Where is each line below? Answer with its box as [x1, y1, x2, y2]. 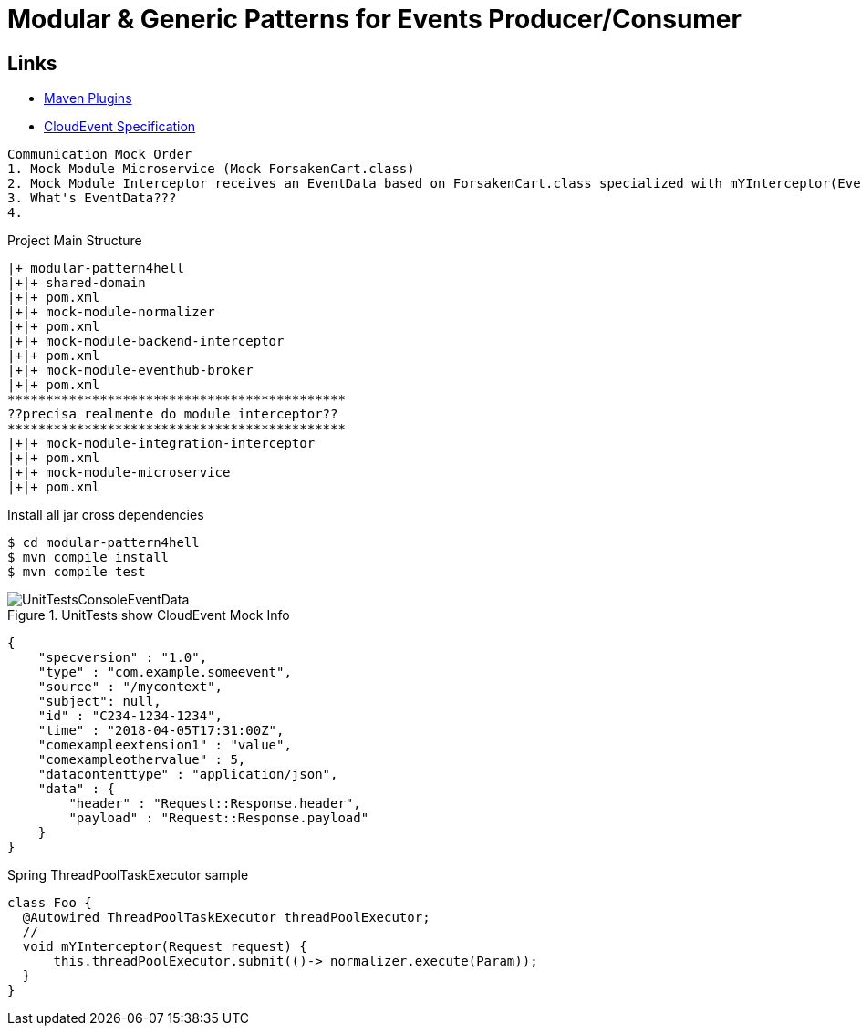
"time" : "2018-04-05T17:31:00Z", [37, 723, 285, 739]
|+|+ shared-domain [7, 275, 146, 291]
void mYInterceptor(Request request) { [22, 939, 307, 955]
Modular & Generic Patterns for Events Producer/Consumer [7, 4, 742, 35]
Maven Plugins [44, 90, 132, 107]
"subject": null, [37, 694, 161, 709]
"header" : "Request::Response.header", [68, 796, 361, 811]
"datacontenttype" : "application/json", [37, 767, 338, 782]
